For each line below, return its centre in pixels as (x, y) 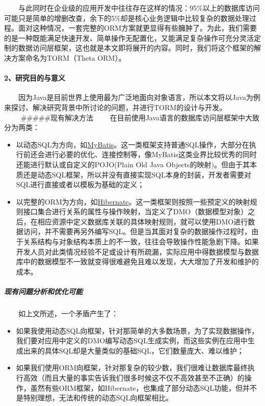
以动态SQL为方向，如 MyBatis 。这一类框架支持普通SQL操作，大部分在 (132, 144)
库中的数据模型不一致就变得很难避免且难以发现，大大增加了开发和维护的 (137, 261)
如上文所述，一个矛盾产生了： (68, 313)
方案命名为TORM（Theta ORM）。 (68, 57)
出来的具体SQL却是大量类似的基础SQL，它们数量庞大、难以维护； (134, 350)
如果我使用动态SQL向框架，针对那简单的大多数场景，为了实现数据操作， (137, 330)
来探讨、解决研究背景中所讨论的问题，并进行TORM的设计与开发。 (115, 107)
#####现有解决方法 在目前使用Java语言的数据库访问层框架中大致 (140, 117)
